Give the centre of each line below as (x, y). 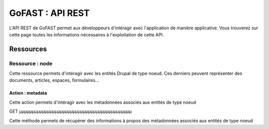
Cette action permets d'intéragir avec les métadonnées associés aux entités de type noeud (103, 102)
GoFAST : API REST (49, 13)
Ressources (28, 49)
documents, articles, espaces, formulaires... (54, 80)
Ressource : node (31, 63)
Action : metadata (28, 93)
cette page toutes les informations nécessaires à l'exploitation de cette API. (86, 34)
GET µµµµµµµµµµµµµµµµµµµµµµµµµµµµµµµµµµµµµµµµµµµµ (70, 112)
